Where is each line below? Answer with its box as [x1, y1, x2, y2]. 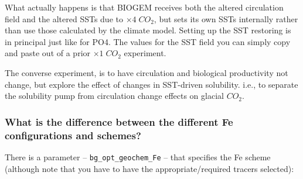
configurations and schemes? [5, 128, 141, 142]
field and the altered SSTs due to [5, 12, 123, 25]
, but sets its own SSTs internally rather [154, 12, 298, 25]
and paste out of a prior [5, 47, 91, 59]
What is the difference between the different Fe [5, 114, 233, 129]
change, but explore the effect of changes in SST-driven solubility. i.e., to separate [5, 78, 298, 90]
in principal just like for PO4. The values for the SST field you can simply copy [5, 35, 291, 47]
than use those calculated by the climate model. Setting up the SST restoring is [5, 24, 291, 36]
